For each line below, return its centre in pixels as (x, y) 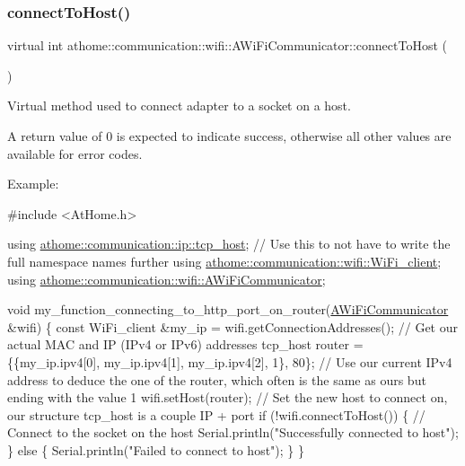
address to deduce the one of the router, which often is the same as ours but (217, 379)
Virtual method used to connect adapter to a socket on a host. (179, 106)
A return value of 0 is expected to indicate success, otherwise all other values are (229, 136)
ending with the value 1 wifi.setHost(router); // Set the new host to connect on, (228, 397)
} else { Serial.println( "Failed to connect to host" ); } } (156, 449)
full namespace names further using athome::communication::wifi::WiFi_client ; (224, 261)
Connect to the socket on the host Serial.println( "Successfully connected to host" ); (233, 432)
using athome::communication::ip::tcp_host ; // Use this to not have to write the (229, 244)
